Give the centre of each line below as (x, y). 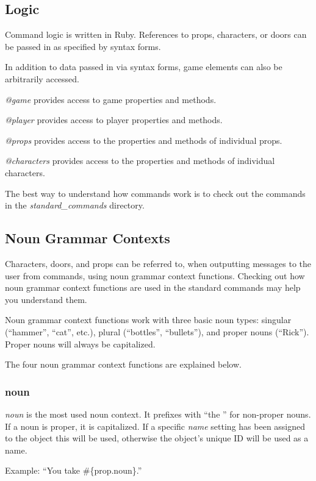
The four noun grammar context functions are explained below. (123, 364)
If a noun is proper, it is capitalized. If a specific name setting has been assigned (155, 426)
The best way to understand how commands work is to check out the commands (155, 193)
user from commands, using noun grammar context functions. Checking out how (155, 275)
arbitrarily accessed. (42, 78)
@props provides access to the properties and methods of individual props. (144, 140)
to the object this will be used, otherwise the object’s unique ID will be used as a (157, 438)
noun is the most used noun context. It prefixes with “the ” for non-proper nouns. (158, 414)
